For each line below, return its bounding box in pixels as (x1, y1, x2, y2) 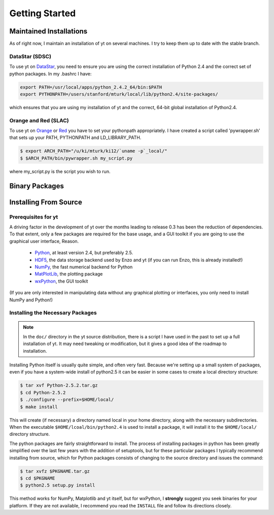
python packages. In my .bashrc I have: (9, 71, 92, 77)
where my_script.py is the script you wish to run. (9, 168, 111, 175)
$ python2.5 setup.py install (20, 483, 95, 488)
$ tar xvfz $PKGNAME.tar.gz (20, 468, 90, 474)
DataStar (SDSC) (9, 53, 52, 60)
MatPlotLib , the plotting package (35, 271, 103, 277)
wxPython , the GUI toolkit (35, 278, 88, 284)
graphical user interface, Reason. (9, 238, 79, 244)
